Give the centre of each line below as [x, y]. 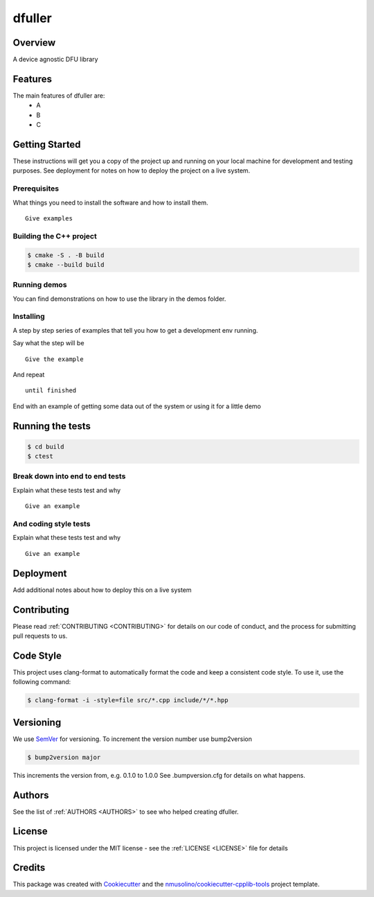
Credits [29, 868]
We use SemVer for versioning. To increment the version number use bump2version [132, 739]
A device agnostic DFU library [55, 60]
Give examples [49, 218]
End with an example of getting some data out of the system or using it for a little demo [137, 406]
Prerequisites [36, 189]
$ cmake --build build [66, 264]
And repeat [29, 374]
